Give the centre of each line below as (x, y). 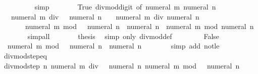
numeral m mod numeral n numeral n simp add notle (113, 46)
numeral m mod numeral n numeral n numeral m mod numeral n (139, 26)
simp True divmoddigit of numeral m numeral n (125, 6)
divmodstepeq (25, 55)
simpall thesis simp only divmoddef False (123, 36)
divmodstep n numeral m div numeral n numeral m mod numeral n (122, 65)
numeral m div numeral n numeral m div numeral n (105, 16)
